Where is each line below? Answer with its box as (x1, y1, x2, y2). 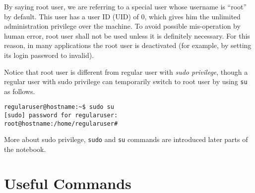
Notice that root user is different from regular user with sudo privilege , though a (4, 66, 248, 77)
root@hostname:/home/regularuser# (4, 120, 118, 127)
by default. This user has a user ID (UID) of (4, 11, 139, 21)
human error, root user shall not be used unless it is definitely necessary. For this (4, 30, 250, 41)
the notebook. (4, 144, 46, 154)
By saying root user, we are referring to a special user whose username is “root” (4, 1, 247, 11)
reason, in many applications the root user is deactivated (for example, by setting (4, 40, 252, 50)
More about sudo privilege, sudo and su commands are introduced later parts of (4, 134, 248, 145)
